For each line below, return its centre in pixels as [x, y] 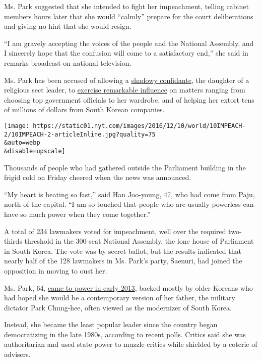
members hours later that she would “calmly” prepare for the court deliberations [129, 16]
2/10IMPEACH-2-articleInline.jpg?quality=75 [80, 134]
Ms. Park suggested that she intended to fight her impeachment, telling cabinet [126, 6]
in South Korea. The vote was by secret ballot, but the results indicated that [123, 251]
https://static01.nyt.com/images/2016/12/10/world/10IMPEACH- [139, 126]
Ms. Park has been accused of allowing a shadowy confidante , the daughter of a [127, 80]
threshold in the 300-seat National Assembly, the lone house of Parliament [139, 241]
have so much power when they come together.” [77, 214]
